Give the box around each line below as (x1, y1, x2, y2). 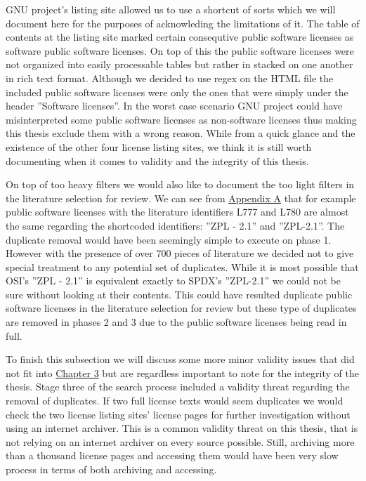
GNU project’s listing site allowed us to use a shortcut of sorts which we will (6, 2, 336, 16)
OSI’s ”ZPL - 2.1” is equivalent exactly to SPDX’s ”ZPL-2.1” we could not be (6, 273, 341, 288)
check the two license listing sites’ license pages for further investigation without (6, 407, 351, 421)
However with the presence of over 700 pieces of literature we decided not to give (6, 246, 354, 261)
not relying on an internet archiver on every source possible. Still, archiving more (6, 434, 355, 449)
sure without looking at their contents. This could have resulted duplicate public (6, 286, 353, 301)
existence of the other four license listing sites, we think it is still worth (6, 139, 312, 154)
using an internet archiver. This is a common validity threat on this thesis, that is (6, 421, 358, 435)
